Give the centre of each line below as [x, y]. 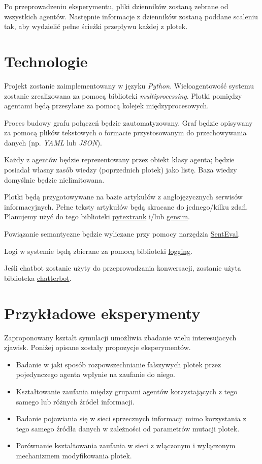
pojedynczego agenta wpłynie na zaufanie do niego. [95, 374]
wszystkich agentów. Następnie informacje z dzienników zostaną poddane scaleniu [131, 16]
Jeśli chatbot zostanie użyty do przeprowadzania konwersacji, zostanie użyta [123, 268]
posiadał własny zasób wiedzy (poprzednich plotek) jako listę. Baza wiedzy [121, 170]
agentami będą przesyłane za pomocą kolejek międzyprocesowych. [107, 106]
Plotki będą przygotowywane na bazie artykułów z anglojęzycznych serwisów [123, 197]
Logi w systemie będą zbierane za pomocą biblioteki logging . [99, 251]
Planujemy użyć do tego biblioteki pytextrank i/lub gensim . [97, 216]
